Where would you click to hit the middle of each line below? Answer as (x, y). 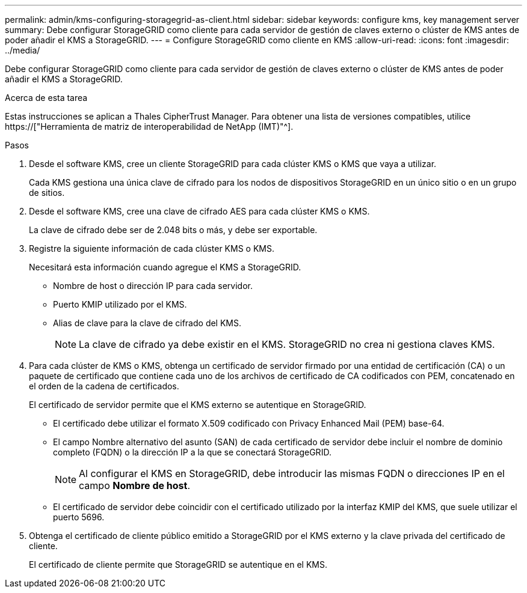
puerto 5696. (79, 517)
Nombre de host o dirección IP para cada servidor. (153, 286)
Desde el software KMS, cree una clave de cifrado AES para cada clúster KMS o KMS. (199, 211)
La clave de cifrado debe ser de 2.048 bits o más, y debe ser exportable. (173, 230)
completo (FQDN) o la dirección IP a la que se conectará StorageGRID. (192, 452)
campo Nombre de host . (134, 485)
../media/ (23, 50)
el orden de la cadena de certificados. (104, 386)
